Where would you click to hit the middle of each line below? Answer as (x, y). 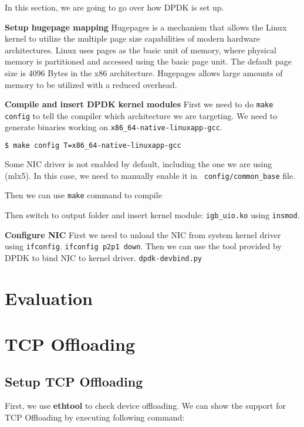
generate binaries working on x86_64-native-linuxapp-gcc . (114, 127)
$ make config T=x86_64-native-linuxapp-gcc (93, 146)
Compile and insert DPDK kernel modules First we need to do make (139, 104)
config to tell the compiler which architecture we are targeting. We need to (141, 115)
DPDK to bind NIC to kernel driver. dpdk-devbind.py (103, 257)
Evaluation (49, 298)
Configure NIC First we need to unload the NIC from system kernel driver (143, 234)
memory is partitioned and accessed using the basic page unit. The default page (148, 61)
